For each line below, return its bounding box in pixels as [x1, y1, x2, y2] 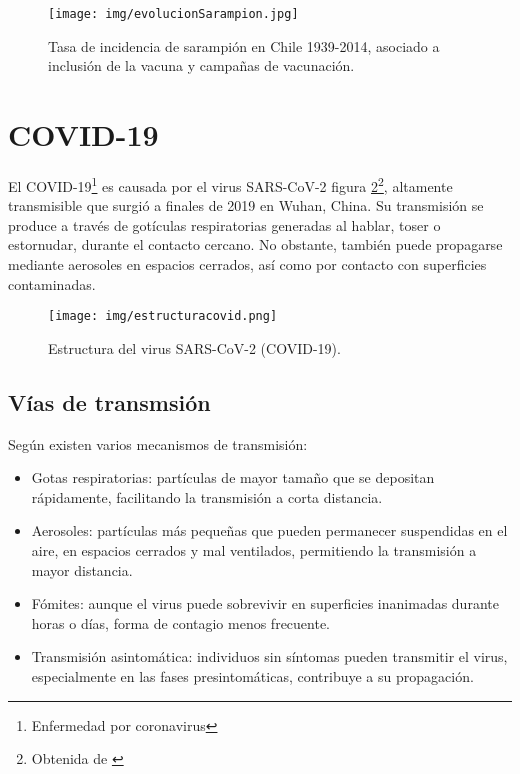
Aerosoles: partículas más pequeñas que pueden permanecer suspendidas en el [31, 520, 508, 541]
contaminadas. [8, 273, 96, 294]
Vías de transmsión [8, 386, 211, 417]
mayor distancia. [31, 559, 133, 580]
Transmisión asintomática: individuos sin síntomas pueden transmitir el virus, [31, 646, 508, 667]
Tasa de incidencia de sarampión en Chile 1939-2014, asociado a [48, 35, 440, 56]
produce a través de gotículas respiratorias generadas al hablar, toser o [8, 214, 441, 235]
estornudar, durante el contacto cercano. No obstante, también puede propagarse [8, 234, 503, 255]
